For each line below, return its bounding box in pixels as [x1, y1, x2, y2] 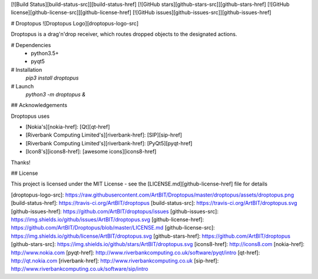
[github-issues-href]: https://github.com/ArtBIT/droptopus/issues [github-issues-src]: [11, 208, 219, 215]
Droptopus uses [11, 112, 50, 119]
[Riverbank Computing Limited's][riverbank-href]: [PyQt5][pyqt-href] [25, 139, 193, 147]
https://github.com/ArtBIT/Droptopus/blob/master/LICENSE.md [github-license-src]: [11, 224, 215, 231]
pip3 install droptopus [25, 74, 79, 82]
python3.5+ [31, 49, 59, 57]
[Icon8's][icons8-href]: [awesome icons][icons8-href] [25, 148, 157, 155]
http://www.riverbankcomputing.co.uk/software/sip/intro [11, 265, 148, 273]
